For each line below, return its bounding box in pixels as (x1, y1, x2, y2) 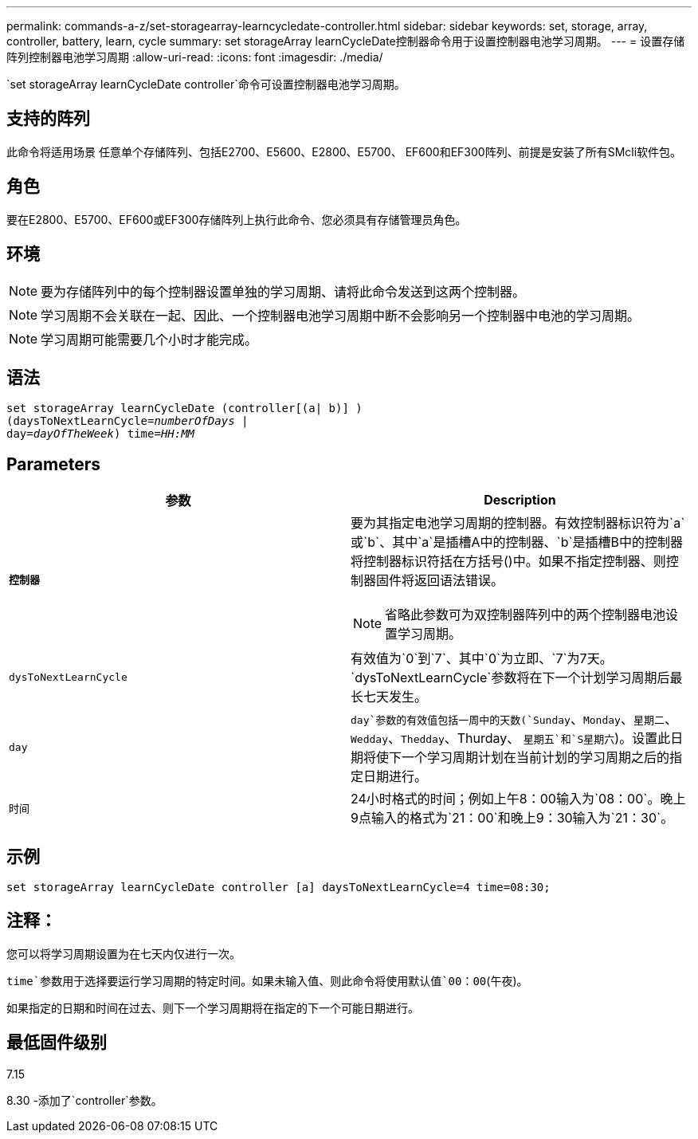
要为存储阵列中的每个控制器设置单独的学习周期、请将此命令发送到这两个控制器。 (41, 283, 526, 300)
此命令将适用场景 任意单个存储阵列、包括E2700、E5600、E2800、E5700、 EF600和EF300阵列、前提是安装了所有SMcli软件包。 (6, 144, 682, 159)
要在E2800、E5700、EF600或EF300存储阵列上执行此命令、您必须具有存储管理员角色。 (6, 212, 467, 226)
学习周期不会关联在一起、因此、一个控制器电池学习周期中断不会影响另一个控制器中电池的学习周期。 (41, 307, 641, 324)
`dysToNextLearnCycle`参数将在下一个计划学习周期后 (351, 670, 670, 686)
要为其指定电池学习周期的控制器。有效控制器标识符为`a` (351, 515, 685, 532)
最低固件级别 (6, 1032, 107, 1053)
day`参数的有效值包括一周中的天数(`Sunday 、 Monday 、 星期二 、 (351, 711, 677, 728)
